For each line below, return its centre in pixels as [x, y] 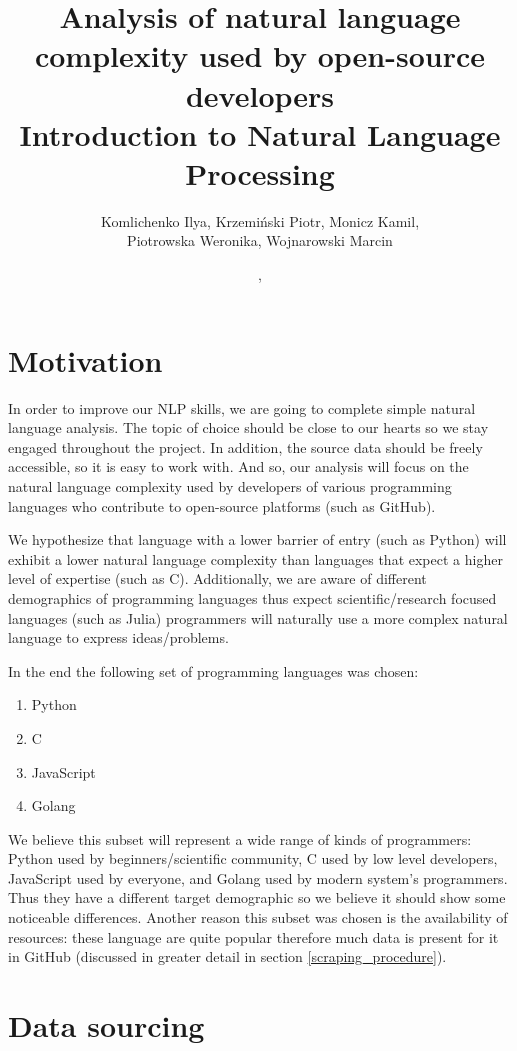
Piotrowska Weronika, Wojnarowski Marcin [260, 240]
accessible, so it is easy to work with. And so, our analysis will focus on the [238, 466]
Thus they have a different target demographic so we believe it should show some [257, 897]
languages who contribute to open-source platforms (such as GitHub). [222, 505]
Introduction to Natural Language [260, 133]
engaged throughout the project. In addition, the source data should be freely [245, 446]
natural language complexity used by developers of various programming [230, 485]
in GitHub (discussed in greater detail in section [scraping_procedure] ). [227, 956]
